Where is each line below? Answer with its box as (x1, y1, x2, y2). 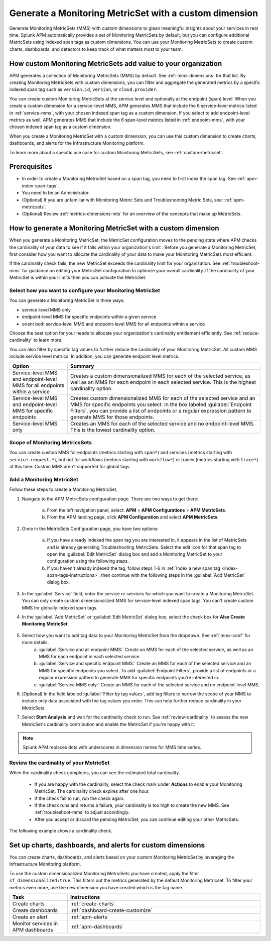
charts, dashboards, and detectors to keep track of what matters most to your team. (9, 46, 183, 52)
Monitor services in (12, 920, 58, 927)
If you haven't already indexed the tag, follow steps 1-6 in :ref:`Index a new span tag (47, 565, 221, 571)
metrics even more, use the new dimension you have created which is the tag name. (9, 884, 183, 890)
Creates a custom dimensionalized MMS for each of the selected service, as (70, 372, 251, 379)
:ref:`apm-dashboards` (70, 923, 124, 930)
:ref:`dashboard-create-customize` (70, 907, 153, 914)
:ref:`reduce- (233, 330, 260, 336)
